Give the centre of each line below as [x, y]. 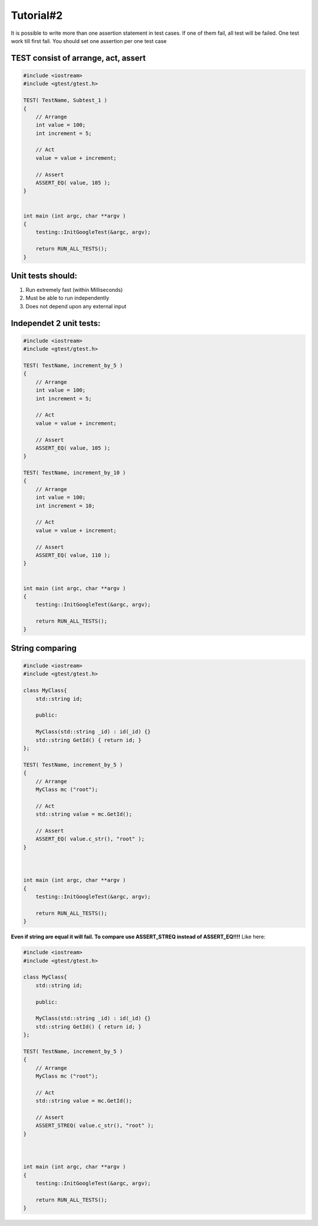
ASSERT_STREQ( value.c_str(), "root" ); [95, 1126]
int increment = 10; [65, 506]
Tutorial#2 [37, 15]
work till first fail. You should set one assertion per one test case [89, 41]
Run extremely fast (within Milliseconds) [74, 290]
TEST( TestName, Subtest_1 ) [65, 100]
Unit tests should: [44, 276]
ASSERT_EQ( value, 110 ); [73, 555]
